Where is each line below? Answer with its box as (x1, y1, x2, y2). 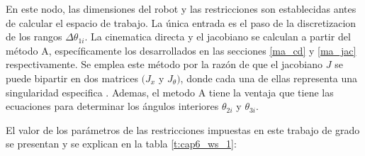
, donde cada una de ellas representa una (180, 70, 358, 85)
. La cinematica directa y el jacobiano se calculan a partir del (84, 29, 351, 44)
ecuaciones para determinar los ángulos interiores (6, 99, 219, 113)
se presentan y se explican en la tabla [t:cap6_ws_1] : (6, 136, 237, 151)
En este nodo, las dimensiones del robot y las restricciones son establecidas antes (6, 1, 356, 16)
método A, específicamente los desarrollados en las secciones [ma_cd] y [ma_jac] (6, 43, 356, 57)
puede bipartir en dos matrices (6, 70, 138, 85)
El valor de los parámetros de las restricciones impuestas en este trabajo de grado (6, 122, 360, 137)
